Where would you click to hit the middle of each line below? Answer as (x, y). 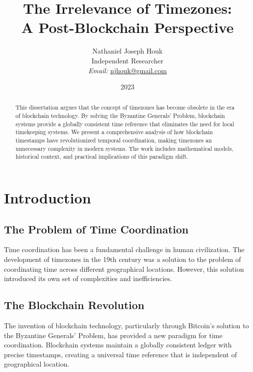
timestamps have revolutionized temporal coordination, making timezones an (114, 140)
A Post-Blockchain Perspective (127, 27)
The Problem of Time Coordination (96, 229)
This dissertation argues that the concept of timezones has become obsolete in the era (125, 107)
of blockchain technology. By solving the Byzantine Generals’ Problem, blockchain (120, 116)
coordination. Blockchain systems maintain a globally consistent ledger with (118, 345)
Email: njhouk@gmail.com (127, 70)
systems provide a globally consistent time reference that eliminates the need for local (125, 124)
